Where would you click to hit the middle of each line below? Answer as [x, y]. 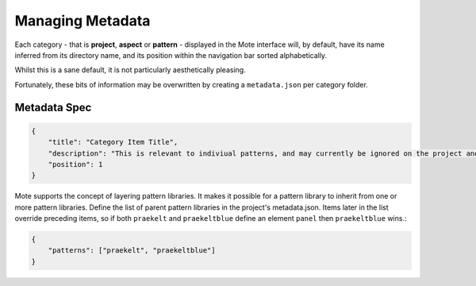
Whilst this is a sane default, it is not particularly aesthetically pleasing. [130, 70]
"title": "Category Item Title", [113, 142]
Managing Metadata [83, 21]
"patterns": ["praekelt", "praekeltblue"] [132, 251]
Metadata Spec [53, 107]
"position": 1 [75, 164]
